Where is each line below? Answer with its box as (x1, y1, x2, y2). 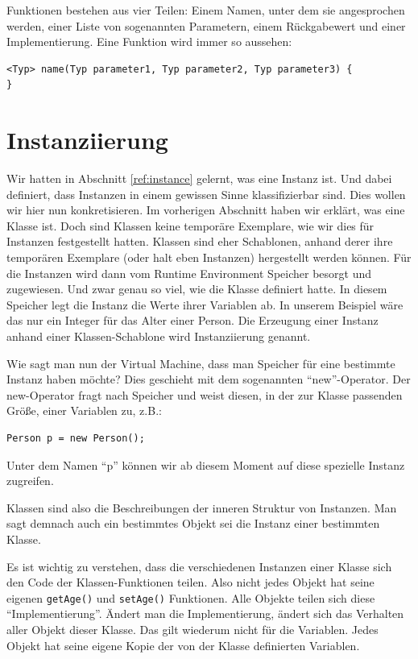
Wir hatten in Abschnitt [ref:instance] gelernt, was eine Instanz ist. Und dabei (6, 170, 392, 187)
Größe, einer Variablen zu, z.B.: (6, 402, 162, 419)
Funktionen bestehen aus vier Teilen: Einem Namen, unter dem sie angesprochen (6, 2, 405, 18)
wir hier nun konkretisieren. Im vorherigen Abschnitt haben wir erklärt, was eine (6, 201, 405, 218)
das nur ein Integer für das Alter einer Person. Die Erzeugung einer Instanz (6, 312, 379, 329)
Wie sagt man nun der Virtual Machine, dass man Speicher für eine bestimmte (6, 354, 395, 371)
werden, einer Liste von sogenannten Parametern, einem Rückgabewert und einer (6, 17, 406, 34)
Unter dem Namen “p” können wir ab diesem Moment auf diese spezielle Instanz (6, 456, 405, 473)
